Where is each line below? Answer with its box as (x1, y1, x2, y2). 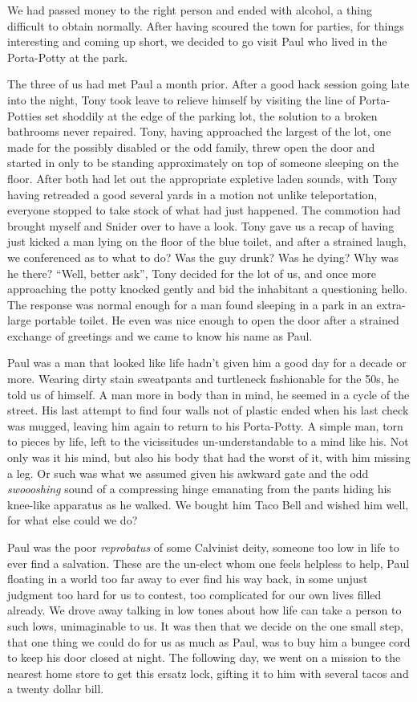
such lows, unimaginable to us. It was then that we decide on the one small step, (7, 617, 403, 634)
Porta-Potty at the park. (7, 48, 128, 65)
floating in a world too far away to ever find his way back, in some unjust (7, 570, 368, 587)
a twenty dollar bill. (7, 680, 104, 697)
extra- (376, 296, 406, 312)
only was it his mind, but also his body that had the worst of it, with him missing (7, 449, 411, 466)
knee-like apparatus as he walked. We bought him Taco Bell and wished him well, (7, 496, 409, 512)
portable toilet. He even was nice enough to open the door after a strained (34, 312, 399, 329)
